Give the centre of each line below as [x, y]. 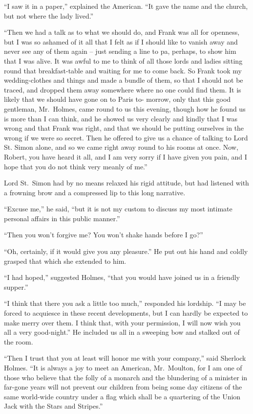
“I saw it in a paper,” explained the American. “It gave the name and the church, [126, 6]
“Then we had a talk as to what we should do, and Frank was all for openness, [122, 32]
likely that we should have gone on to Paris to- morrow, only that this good [117, 99]
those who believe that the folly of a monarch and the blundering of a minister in [126, 377]
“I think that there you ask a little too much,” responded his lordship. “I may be [125, 303]
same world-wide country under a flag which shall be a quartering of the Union [122, 396]
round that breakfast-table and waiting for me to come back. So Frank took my [123, 70]
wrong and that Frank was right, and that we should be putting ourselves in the [124, 128]
